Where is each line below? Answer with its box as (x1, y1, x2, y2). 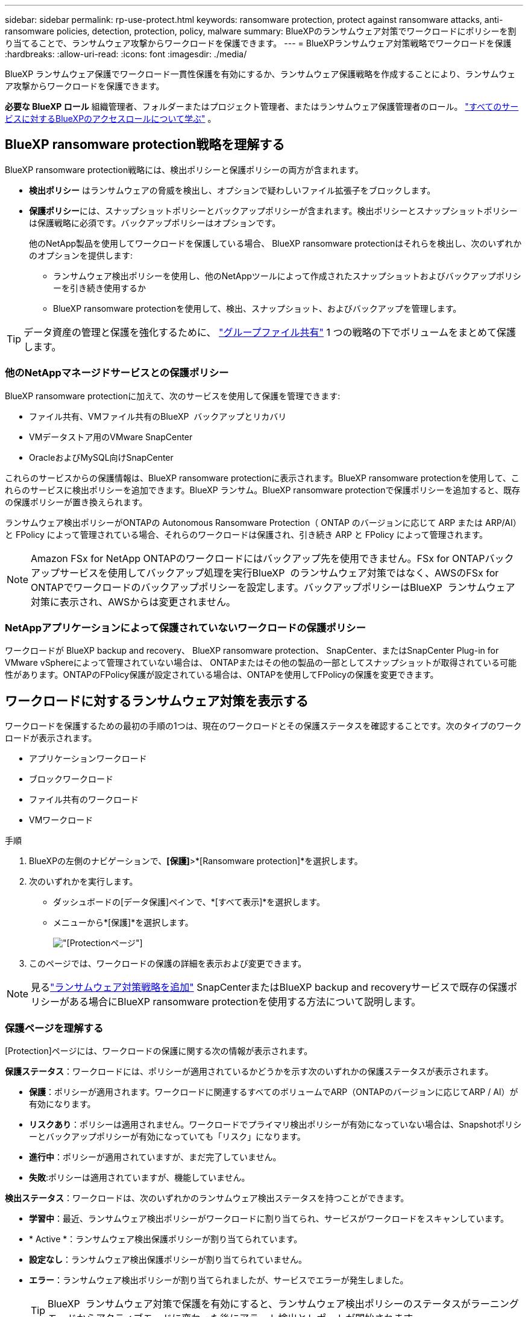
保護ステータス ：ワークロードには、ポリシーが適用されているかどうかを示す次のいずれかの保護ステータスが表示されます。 (5, 1066, 494, 1076)
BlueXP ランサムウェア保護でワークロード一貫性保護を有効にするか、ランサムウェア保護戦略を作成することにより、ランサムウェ (5, 69, 516, 79)
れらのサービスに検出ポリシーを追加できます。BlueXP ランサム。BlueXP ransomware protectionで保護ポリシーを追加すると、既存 (5, 484, 520, 495)
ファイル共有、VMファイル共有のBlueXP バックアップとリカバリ (29, 411, 287, 422)
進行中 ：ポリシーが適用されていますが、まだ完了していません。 (29, 1151, 281, 1162)
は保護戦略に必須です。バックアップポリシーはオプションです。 (29, 217, 281, 228)
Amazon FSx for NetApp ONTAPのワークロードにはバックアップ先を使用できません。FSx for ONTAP (31, 552, 485, 564)
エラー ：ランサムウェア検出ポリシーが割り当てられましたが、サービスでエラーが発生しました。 (29, 1274, 409, 1285)
